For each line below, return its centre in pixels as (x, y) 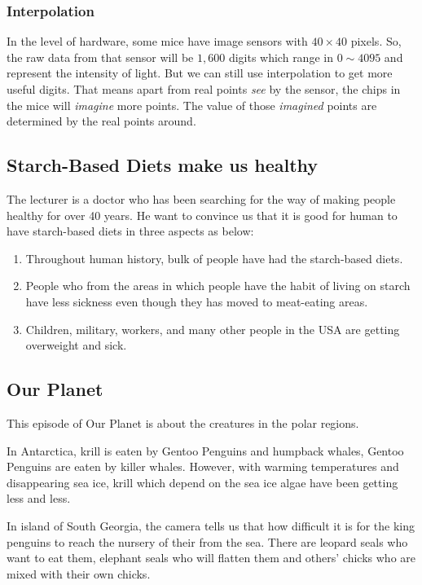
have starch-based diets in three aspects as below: (130, 231)
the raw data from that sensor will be (100, 57)
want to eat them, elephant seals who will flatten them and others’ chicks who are (211, 558)
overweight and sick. (76, 345)
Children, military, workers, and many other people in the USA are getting (213, 329)
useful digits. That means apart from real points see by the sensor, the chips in (204, 89)
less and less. (39, 498)
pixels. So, (376, 41)
